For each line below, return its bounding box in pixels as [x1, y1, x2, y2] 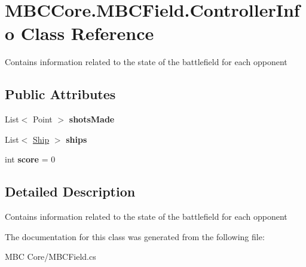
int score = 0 [5, 153, 56, 165]
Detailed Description [5, 182, 136, 201]
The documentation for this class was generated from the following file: [5, 230, 265, 243]
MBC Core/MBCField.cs [5, 250, 96, 263]
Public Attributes [5, 85, 116, 103]
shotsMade [69, 113, 115, 125]
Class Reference [20, 21, 154, 45]
